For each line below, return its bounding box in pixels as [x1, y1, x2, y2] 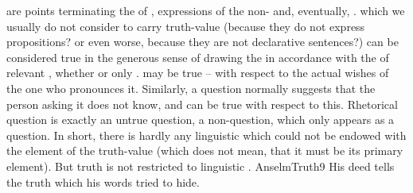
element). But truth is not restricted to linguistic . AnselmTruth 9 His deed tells [6, 157, 395, 174]
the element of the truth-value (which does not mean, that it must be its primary [6, 142, 403, 159]
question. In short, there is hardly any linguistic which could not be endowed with [6, 126, 407, 143]
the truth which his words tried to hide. [6, 173, 200, 190]
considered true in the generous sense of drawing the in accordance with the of [6, 48, 389, 65]
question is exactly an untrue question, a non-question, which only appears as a [6, 111, 395, 128]
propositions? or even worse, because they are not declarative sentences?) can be [6, 33, 399, 50]
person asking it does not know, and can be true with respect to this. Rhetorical [6, 95, 398, 112]
